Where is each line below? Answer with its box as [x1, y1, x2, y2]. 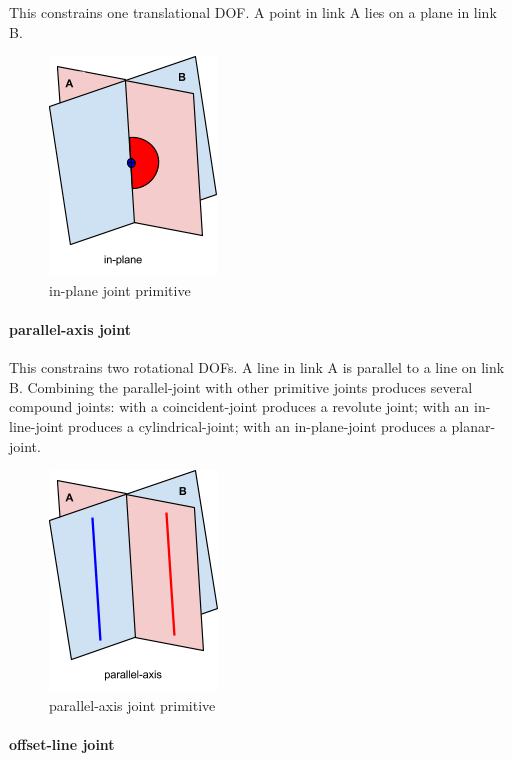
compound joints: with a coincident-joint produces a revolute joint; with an [9, 396, 470, 417]
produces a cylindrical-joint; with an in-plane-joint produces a [68, 415, 447, 436]
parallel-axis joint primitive [49, 694, 216, 715]
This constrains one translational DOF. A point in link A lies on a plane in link [9, 2, 497, 22]
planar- [451, 415, 496, 436]
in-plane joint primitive [49, 279, 191, 300]
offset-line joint [9, 733, 115, 754]
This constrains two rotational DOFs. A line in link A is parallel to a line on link [9, 357, 505, 378]
